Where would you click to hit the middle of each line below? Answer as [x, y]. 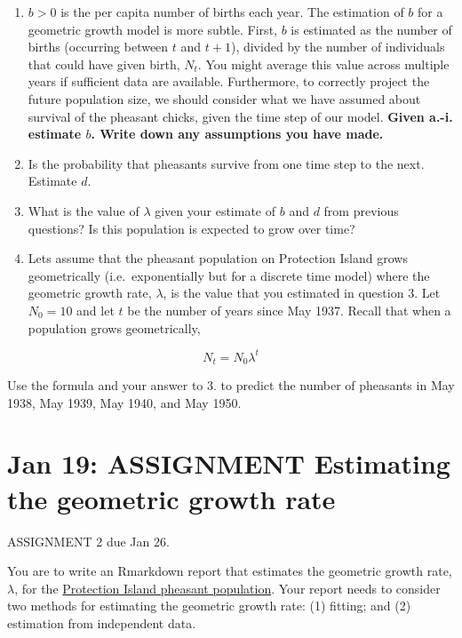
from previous [361, 210]
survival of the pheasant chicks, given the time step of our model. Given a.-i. [240, 116]
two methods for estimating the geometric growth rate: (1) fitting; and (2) [209, 606]
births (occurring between [98, 47]
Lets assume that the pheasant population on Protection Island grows [218, 258]
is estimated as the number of [371, 29]
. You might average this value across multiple [323, 64]
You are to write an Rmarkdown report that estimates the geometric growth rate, [230, 571]
